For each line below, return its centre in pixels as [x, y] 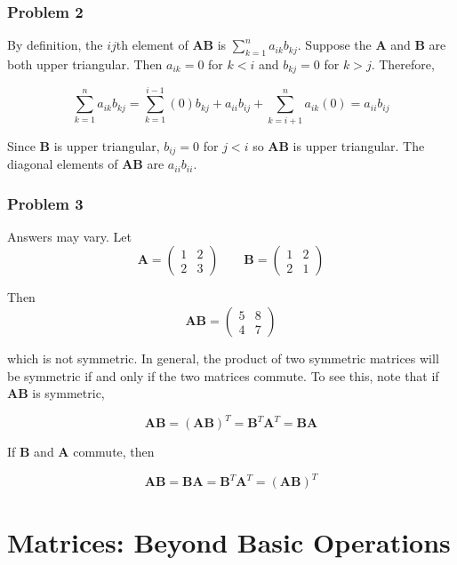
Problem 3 [45, 203]
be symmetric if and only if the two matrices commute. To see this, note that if [223, 375]
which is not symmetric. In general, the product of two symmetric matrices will [223, 358]
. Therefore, [403, 64]
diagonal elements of [63, 164]
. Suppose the [334, 45]
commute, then [114, 452]
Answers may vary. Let [70, 236]
